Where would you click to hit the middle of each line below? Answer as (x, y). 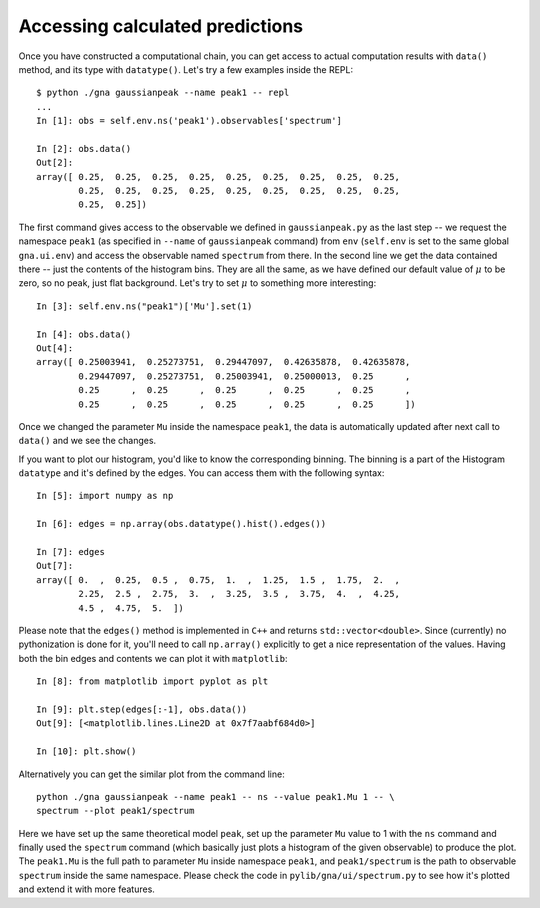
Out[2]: (55, 163)
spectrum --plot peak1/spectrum (115, 811)
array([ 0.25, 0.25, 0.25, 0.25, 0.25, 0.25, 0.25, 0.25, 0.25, (218, 176)
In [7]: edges (70, 552)
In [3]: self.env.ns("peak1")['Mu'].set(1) (144, 306)
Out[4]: (55, 348)
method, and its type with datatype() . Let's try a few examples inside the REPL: (186, 69)
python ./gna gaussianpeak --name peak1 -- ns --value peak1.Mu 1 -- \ (215, 796)
